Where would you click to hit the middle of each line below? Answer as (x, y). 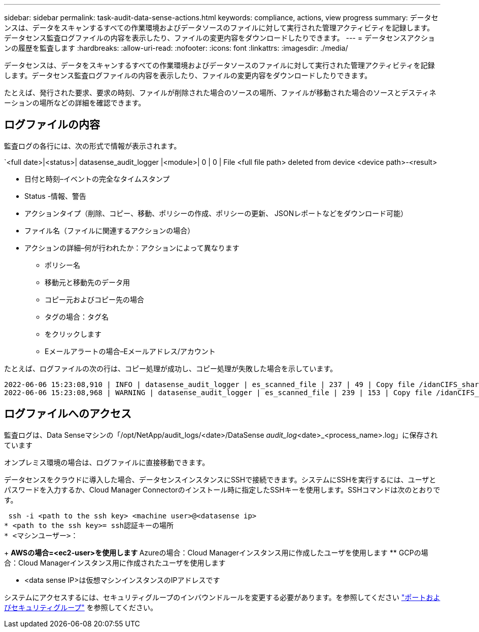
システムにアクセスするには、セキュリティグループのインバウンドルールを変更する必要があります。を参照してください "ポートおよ (222, 597)
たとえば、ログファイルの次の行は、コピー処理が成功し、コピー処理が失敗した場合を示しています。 (171, 368)
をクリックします (73, 334)
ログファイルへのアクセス (68, 414)
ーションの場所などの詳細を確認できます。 (75, 103)
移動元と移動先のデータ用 (87, 282)
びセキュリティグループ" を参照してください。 (81, 607)
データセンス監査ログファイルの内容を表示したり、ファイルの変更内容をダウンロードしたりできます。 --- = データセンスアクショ (220, 38)
